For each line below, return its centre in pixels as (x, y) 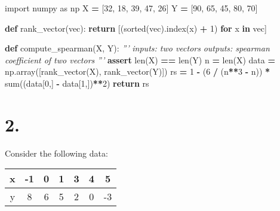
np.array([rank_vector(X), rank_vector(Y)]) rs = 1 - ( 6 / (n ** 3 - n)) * (138, 71)
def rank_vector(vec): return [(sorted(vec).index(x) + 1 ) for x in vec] (136, 28)
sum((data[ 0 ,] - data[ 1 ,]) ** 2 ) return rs (77, 83)
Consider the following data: (56, 153)
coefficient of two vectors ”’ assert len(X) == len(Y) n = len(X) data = (140, 59)
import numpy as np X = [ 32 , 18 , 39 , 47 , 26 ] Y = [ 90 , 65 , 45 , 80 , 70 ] (131, 8)
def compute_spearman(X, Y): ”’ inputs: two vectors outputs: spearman (137, 48)
